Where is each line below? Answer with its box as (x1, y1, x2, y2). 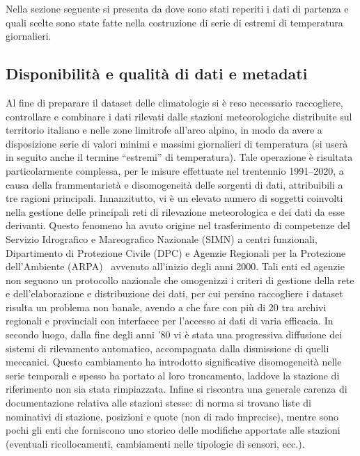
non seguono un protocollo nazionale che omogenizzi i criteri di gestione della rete (6, 272, 354, 287)
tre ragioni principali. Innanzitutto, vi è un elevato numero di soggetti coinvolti (6, 191, 343, 205)
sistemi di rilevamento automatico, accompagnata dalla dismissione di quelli (6, 340, 329, 355)
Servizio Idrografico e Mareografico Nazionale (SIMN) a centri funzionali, (6, 231, 318, 246)
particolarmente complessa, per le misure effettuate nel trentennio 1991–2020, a (6, 163, 344, 178)
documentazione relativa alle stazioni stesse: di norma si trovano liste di (6, 395, 311, 410)
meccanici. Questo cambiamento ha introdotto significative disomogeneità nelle (6, 354, 342, 369)
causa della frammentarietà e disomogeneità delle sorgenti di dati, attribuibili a (6, 177, 343, 191)
